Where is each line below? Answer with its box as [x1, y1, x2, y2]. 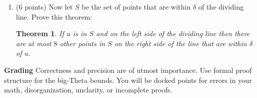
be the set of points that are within [81, 2, 191, 12]
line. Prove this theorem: [16, 11, 92, 22]
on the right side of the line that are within [114, 38, 247, 48]
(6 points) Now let [16, 2, 73, 12]
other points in [60, 38, 106, 48]
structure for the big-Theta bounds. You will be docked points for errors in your [4, 74, 252, 85]
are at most [16, 38, 52, 48]
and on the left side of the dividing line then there [96, 28, 250, 39]
